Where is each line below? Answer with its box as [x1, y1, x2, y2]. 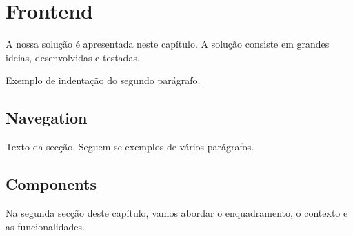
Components [6, 173, 97, 195]
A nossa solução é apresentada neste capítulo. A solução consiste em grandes [6, 37, 330, 51]
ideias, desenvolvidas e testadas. [6, 50, 140, 64]
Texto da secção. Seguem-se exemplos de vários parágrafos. [6, 139, 254, 154]
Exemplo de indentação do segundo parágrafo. [6, 73, 201, 88]
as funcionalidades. [6, 219, 85, 233]
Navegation [6, 107, 88, 128]
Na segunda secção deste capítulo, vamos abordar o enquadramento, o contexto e [6, 205, 348, 219]
